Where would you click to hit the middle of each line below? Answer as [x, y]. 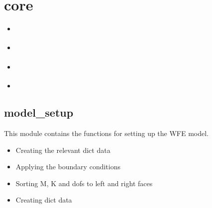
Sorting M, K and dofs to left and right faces [84, 183]
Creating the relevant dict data [63, 150]
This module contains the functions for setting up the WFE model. [106, 133]
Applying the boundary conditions [68, 167]
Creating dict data [44, 200]
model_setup [39, 112]
